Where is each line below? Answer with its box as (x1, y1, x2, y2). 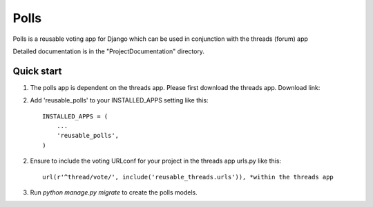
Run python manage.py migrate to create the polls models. (30, 188, 198, 197)
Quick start (12, 65, 62, 77)
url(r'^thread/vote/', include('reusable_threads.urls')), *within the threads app (42, 173, 334, 181)
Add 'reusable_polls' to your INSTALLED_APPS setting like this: (30, 96, 209, 105)
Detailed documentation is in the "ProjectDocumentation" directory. (12, 47, 205, 55)
